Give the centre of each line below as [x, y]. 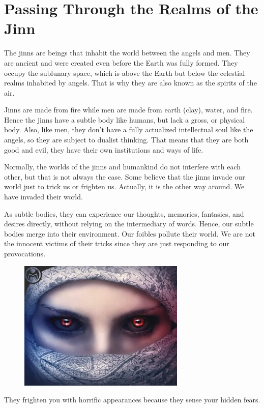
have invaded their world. [43, 197]
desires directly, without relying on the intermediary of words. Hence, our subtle [129, 224]
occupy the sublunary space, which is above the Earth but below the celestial [125, 72]
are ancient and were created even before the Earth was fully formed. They [121, 62]
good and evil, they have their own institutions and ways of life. [104, 149]
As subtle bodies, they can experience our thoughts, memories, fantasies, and [124, 213]
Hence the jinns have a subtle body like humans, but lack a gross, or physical [125, 119]
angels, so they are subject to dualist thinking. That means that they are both [126, 140]
